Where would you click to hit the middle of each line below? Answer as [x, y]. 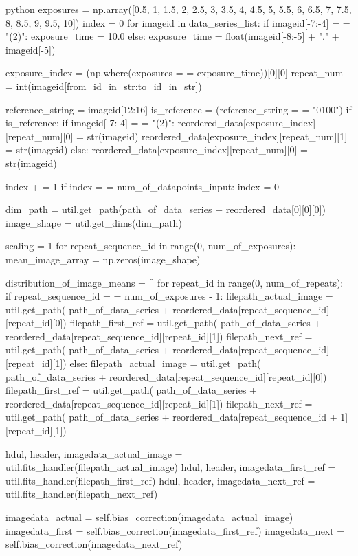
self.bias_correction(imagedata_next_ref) [94, 544]
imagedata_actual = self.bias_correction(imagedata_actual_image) [149, 517]
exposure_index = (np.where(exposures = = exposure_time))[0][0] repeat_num [175, 73]
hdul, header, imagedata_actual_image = [94, 453]
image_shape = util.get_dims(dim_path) [94, 222]
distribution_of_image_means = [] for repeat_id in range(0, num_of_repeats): [175, 282]
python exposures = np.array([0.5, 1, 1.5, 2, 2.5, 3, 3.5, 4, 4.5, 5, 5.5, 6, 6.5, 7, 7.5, [179, 9]
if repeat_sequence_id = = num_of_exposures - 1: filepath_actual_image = [169, 296]
